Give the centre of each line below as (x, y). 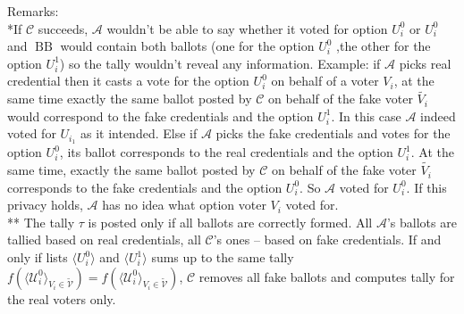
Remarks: (33, 11)
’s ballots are (422, 222)
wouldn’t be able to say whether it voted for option (247, 28)
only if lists (38, 257)
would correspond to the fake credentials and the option (160, 116)
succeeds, (63, 28)
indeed (438, 116)
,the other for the (384, 46)
